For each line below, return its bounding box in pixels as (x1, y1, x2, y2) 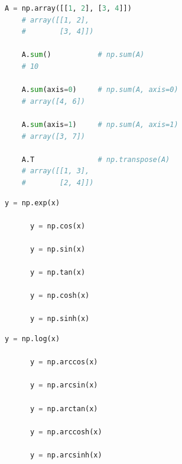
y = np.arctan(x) (30, 404, 98, 413)
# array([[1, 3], (21, 167, 90, 176)
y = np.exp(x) (5, 198, 60, 207)
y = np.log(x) (5, 335, 60, 344)
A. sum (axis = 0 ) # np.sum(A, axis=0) (21, 85, 178, 94)
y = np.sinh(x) (30, 314, 90, 323)
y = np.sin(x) (30, 244, 86, 253)
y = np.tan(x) (30, 268, 86, 277)
